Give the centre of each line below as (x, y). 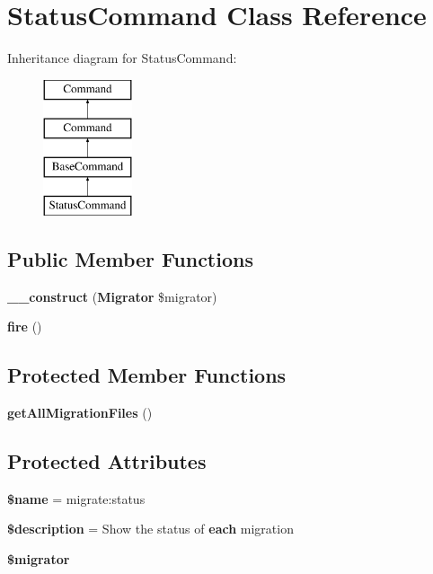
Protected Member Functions (147, 375)
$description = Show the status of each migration (150, 529)
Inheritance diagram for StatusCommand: (122, 58)
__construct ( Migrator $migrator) (112, 296)
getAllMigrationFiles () (80, 413)
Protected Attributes (107, 461)
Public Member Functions (130, 258)
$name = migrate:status (76, 498)
